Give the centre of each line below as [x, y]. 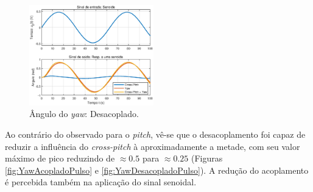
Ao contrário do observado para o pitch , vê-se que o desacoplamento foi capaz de [155, 134]
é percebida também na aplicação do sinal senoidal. [101, 182]
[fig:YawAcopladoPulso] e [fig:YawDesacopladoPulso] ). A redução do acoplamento [157, 170]
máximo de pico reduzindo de [60, 158]
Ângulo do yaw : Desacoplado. [84, 114]
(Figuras [207, 158]
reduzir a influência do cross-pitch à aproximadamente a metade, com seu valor [153, 146]
